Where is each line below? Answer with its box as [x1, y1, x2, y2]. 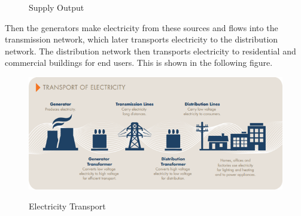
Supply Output [29, 1, 84, 13]
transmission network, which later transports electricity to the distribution [5, 33, 278, 45]
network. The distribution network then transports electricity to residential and [5, 44, 296, 57]
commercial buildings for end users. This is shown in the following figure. [5, 56, 273, 69]
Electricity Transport [29, 200, 106, 212]
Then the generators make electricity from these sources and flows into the [5, 21, 278, 34]
